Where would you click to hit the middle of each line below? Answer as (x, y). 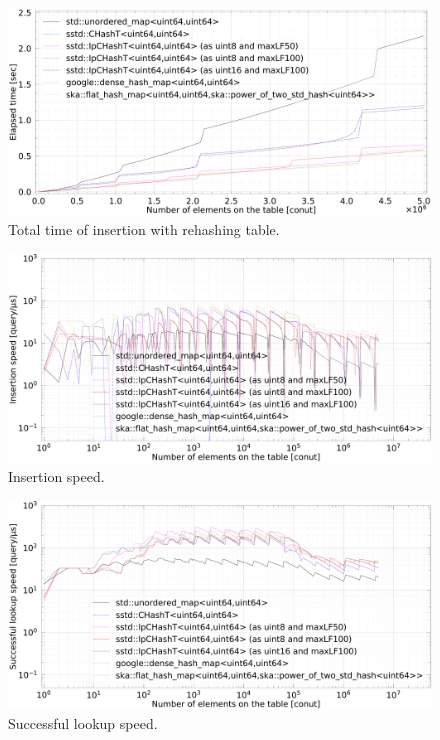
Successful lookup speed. (83, 723)
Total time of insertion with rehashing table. (144, 229)
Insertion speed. (56, 476)
